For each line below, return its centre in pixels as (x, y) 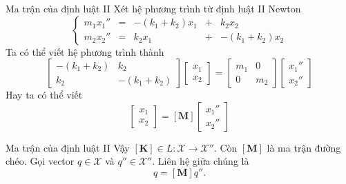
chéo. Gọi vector (40, 161)
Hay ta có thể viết (44, 95)
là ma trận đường (304, 147)
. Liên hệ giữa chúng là (201, 161)
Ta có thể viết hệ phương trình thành (85, 51)
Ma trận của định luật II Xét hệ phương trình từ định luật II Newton (153, 8)
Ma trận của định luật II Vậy (68, 147)
